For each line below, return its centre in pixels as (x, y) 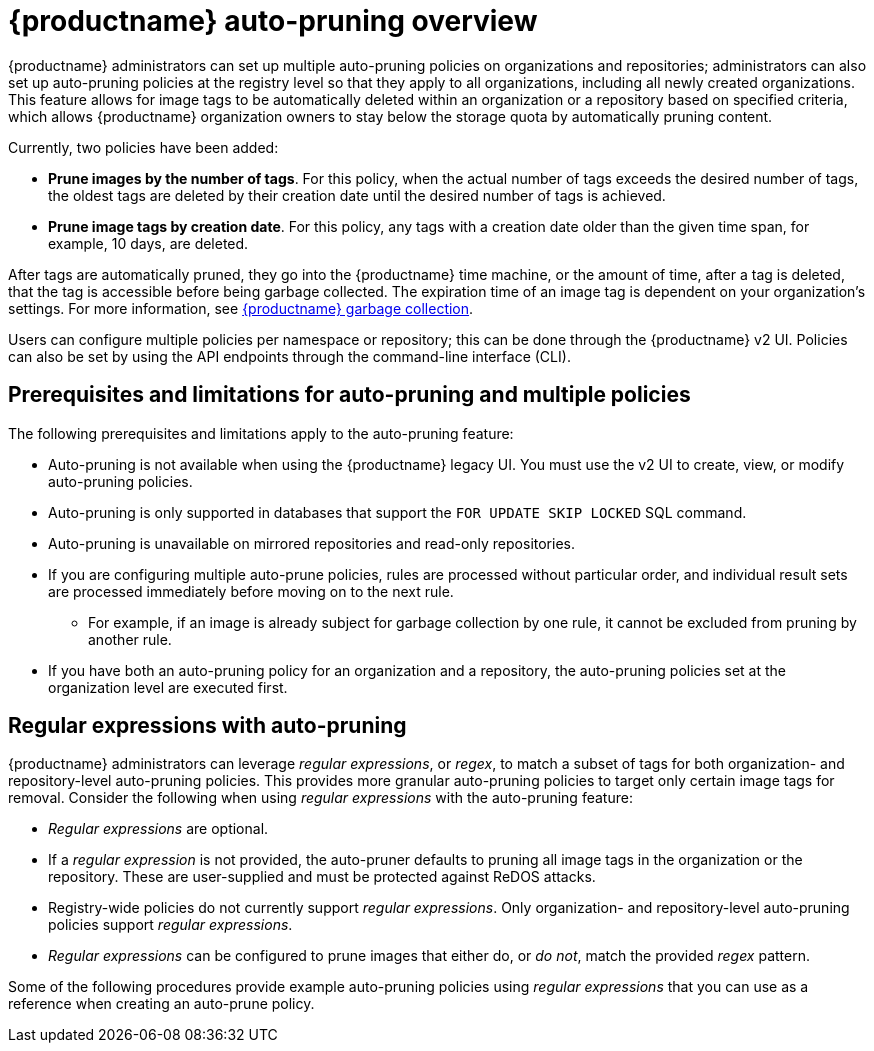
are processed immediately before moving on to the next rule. (251, 591)
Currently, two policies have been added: (143, 147)
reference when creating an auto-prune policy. (161, 1004)
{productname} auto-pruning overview (273, 21)
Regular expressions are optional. (158, 829)
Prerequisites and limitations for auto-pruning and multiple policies (349, 395)
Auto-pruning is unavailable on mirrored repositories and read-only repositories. (311, 543)
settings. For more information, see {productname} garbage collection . (241, 308)
